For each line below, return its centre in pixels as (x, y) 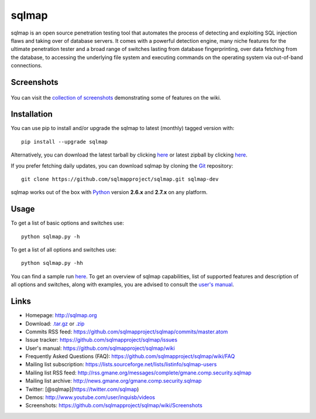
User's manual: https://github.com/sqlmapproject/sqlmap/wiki (100, 348)
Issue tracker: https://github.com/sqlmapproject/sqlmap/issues (102, 340)
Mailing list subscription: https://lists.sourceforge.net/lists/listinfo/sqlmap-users (121, 365)
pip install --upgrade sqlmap (65, 142)
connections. (27, 66)
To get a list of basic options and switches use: (67, 223)
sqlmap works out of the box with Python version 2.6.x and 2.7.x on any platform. (109, 192)
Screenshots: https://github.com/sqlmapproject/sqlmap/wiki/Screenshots (114, 406)
